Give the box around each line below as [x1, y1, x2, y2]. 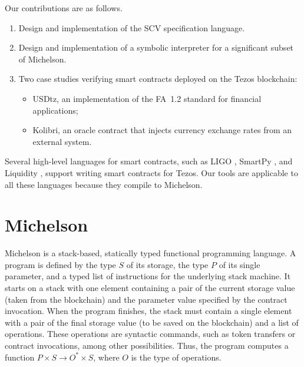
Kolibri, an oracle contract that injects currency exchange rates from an [32, 124, 292, 136]
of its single [219, 258, 260, 270]
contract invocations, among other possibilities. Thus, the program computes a [5, 339, 289, 351]
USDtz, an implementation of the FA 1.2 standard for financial [32, 92, 262, 104]
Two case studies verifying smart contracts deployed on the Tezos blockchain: [18, 72, 298, 85]
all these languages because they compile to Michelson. [5, 178, 203, 190]
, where [93, 351, 120, 363]
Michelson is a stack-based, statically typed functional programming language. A [5, 247, 296, 259]
